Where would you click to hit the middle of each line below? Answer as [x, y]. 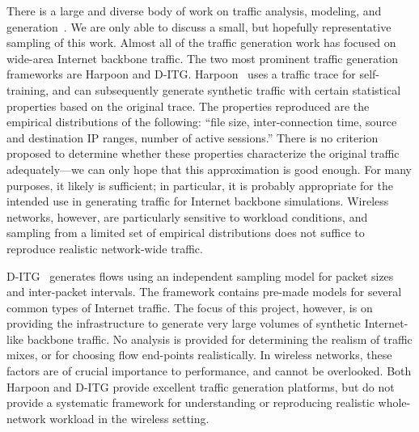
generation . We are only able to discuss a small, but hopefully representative [199, 26]
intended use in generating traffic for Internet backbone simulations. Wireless [198, 201]
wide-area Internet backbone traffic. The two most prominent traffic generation [203, 58]
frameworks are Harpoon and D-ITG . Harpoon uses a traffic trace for [181, 74]
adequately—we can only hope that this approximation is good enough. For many [209, 169]
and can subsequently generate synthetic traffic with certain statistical [226, 89]
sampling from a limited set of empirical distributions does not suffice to [186, 233]
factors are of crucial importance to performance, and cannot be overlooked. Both [209, 371]
